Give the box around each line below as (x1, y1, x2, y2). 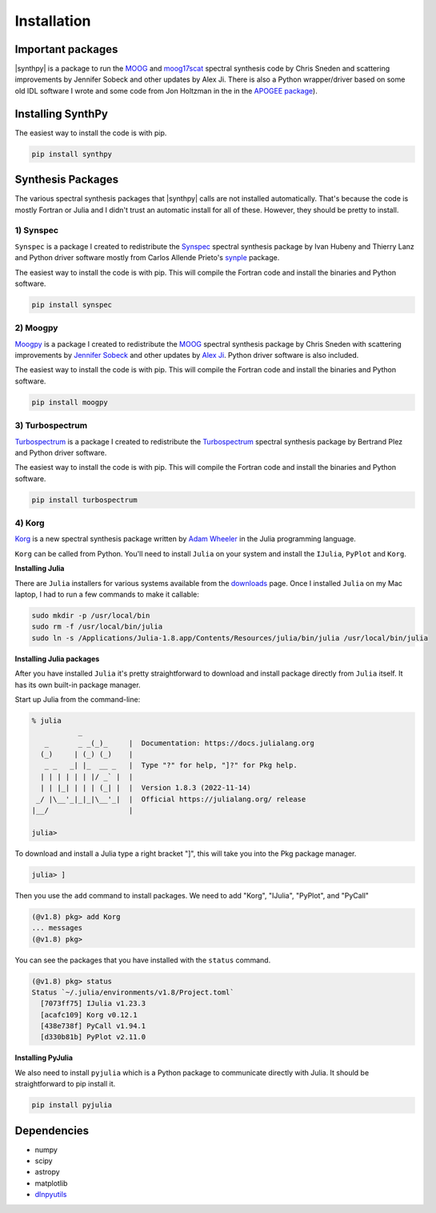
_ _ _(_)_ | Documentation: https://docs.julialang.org (44, 738, 315, 748)
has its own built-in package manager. (14, 680, 141, 689)
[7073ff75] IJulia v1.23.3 (40, 999, 146, 1008)
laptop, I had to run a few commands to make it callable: (14, 589, 199, 599)
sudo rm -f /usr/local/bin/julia (31, 622, 163, 632)
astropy (34, 1167, 60, 1177)
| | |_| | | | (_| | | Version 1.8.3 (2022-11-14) (40, 783, 251, 793)
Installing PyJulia (14, 1053, 74, 1062)
